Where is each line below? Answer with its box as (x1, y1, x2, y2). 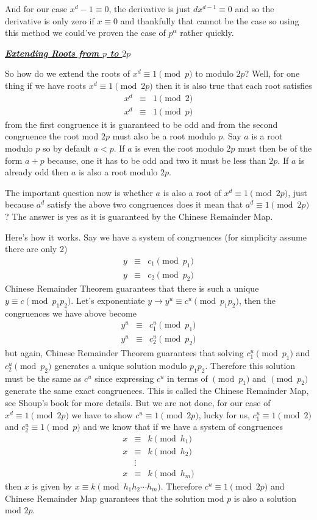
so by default (42, 141, 91, 154)
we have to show (71, 408, 133, 421)
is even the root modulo (135, 141, 224, 154)
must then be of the (238, 141, 312, 154)
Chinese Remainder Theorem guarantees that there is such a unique (5, 282, 259, 295)
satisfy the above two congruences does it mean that (47, 198, 243, 211)
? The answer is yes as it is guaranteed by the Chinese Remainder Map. (5, 209, 273, 222)
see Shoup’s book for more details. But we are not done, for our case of (5, 396, 271, 409)
